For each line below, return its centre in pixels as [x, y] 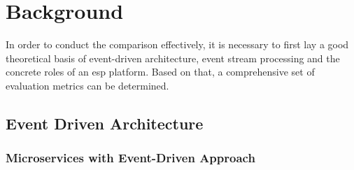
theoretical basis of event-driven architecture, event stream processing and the [173, 58]
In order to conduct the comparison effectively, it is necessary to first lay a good [177, 44]
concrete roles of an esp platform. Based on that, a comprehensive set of [160, 72]
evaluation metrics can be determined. [87, 85]
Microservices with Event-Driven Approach [130, 158]
